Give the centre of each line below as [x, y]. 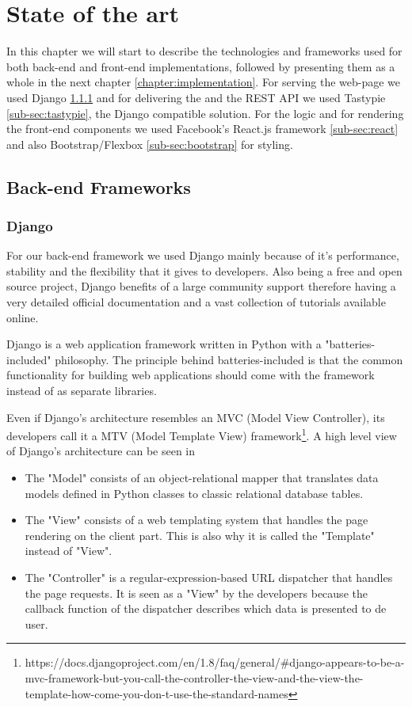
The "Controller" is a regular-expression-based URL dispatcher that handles [209, 578]
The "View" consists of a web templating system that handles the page [196, 520]
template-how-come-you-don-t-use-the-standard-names [156, 693]
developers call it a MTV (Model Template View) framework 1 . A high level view [202, 434]
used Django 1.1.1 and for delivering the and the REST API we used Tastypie [196, 97]
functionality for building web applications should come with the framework [191, 375]
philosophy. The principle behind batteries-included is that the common [229, 359]
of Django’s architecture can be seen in [101, 451]
